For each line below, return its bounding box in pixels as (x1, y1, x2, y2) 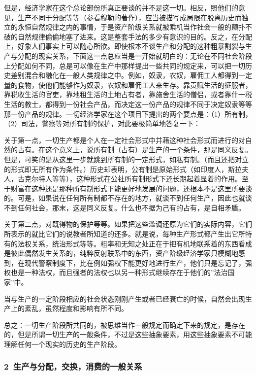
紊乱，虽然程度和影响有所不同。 (24, 303, 128, 313)
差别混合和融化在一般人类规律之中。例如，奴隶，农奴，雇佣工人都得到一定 (10, 70, 252, 80)
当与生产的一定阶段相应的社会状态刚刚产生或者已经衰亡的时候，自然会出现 (4, 293, 245, 304)
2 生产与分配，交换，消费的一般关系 (4, 360, 142, 372)
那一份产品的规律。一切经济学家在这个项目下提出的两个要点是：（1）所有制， (4, 108, 252, 119)
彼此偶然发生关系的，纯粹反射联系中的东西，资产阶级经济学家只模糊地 (10, 248, 238, 258)
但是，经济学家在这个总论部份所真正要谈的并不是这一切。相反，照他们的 (4, 2, 238, 12)
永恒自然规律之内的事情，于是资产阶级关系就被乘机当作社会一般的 (17, 22, 231, 32)
